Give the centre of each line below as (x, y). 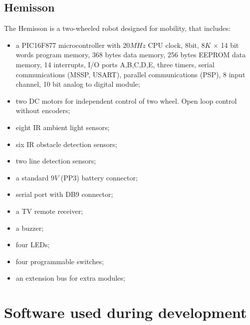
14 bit (230, 45)
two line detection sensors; (56, 161)
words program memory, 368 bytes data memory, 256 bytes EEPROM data (131, 55)
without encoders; (43, 110)
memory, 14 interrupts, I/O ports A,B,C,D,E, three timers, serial (115, 64)
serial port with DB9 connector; (64, 194)
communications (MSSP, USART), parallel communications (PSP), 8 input (130, 74)
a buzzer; (30, 228)
